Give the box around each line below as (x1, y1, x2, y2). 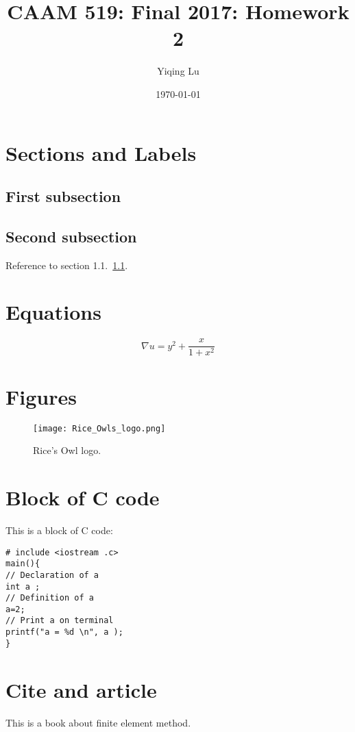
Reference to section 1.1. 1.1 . (5, 257, 128, 272)
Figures (5, 382, 77, 410)
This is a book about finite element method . (5, 715, 191, 729)
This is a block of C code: (5, 522, 113, 537)
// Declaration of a (5, 570, 99, 580)
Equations (5, 298, 101, 326)
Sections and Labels (5, 138, 197, 166)
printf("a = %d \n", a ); (5, 627, 123, 638)
